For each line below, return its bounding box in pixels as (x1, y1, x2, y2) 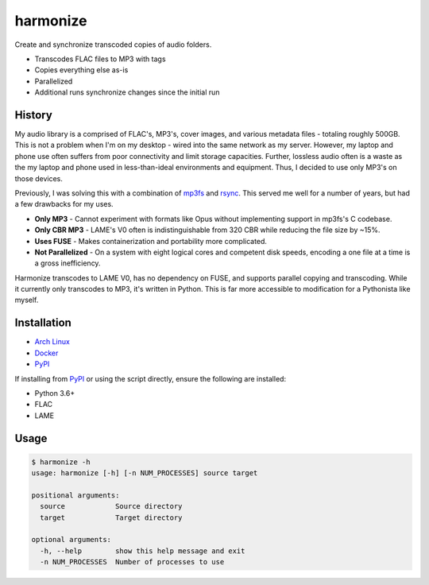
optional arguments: (31, 535, 111, 544)
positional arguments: (31, 490, 120, 500)
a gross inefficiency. (34, 258, 101, 268)
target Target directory (40, 513, 183, 522)
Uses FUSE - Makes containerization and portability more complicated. (34, 236, 268, 246)
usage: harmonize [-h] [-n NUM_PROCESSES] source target (31, 469, 258, 478)
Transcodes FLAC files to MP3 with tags (34, 54, 166, 64)
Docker (34, 348, 59, 358)
